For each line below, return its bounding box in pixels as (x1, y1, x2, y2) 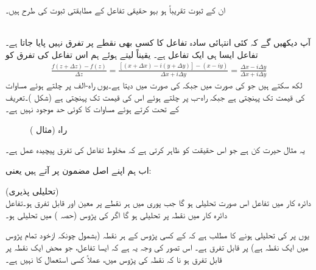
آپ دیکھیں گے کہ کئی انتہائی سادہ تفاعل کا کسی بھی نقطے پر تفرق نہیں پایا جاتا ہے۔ (5, 36, 311, 49)
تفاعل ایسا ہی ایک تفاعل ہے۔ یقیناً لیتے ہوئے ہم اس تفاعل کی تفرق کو (5, 48, 258, 60)
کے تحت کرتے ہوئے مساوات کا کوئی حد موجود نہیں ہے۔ (5, 102, 179, 115)
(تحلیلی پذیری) (5, 184, 59, 197)
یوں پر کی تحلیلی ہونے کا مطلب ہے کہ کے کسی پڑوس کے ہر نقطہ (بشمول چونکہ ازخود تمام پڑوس (5, 229, 309, 241)
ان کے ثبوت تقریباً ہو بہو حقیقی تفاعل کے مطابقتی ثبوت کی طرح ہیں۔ (5, 4, 226, 16)
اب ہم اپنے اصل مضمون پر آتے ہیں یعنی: (5, 164, 152, 176)
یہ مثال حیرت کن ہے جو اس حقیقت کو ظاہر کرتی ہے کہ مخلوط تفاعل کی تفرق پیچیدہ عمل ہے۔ (5, 143, 305, 156)
